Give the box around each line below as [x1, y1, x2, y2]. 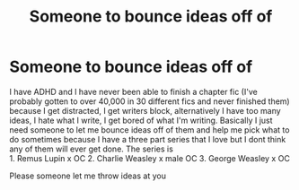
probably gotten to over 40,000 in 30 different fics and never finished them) [9, 96, 290, 107]
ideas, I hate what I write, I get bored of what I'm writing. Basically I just [9, 115, 273, 125]
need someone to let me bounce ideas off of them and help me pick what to [9, 124, 290, 135]
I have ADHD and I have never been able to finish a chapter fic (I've [9, 86, 258, 97]
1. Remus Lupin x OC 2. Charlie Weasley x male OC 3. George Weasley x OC [9, 152, 290, 163]
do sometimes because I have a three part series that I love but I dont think [9, 134, 286, 144]
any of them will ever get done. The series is [9, 143, 173, 154]
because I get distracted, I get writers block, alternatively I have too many [9, 105, 281, 116]
